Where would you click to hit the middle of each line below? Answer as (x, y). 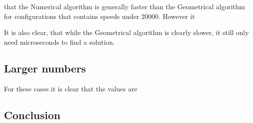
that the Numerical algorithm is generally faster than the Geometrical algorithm (125, 6)
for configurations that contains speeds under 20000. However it (100, 16)
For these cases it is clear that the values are (71, 88)
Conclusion (32, 114)
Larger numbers (45, 68)
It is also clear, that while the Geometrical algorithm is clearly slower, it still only (126, 32)
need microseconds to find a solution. (59, 42)
